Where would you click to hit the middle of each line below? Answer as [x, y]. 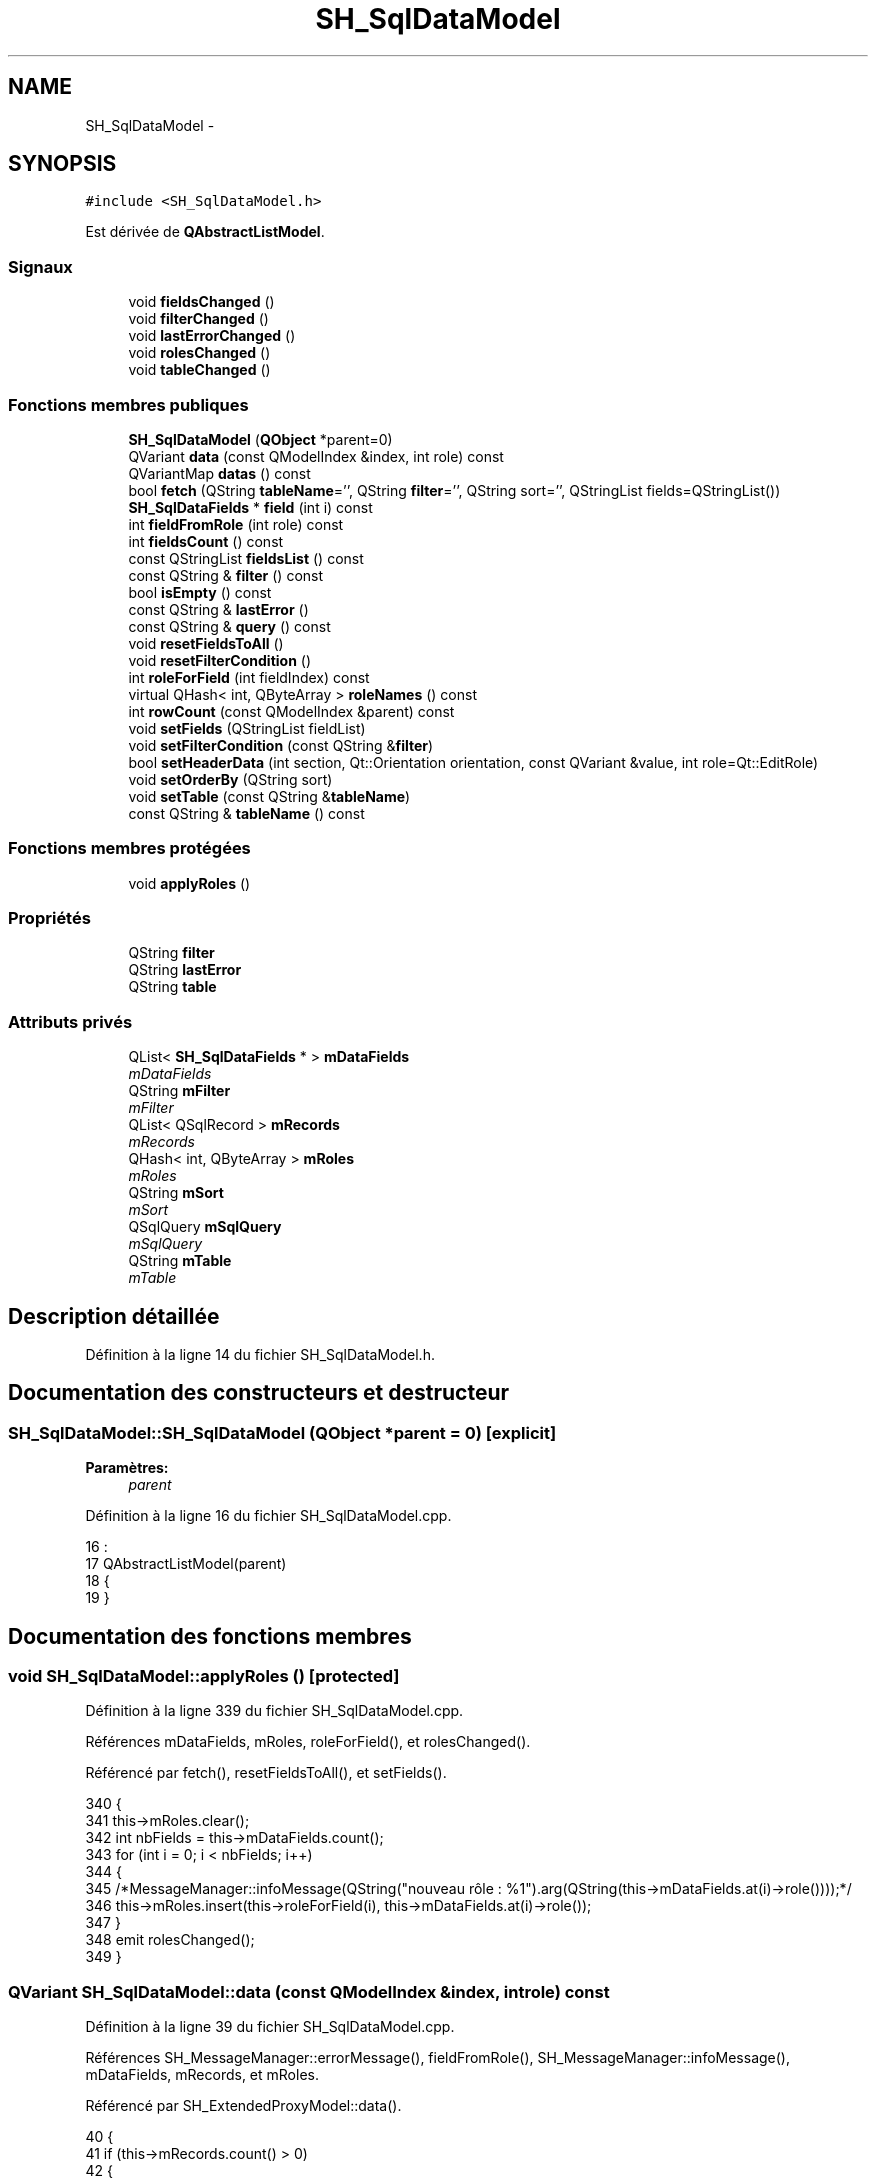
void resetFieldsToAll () [206, 643]
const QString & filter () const [226, 575]
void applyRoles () [189, 883]
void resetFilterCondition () [220, 660]
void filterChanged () [198, 319]
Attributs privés [70, 1021]
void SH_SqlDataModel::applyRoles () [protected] [204, 1676]
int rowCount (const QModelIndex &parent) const [291, 711]
